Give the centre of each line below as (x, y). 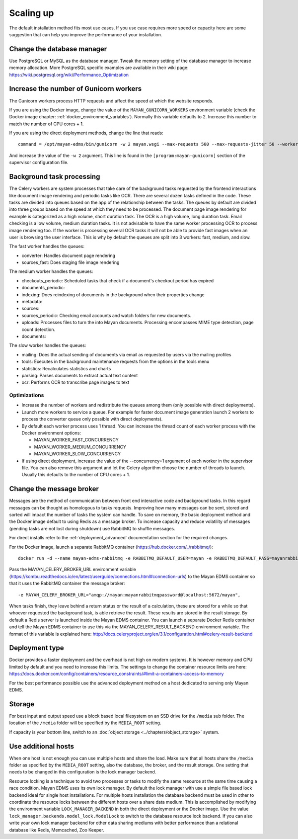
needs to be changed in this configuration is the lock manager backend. (83, 772)
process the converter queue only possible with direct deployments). (92, 419)
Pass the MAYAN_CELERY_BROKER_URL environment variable (73, 570)
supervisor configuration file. (39, 163)
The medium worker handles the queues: (51, 271)
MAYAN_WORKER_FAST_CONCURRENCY (76, 440)
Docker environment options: (51, 433)
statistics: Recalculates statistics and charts (66, 368)
